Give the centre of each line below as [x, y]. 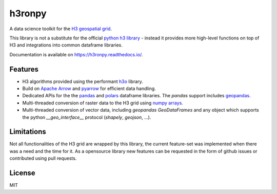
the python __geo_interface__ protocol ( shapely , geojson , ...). [87, 117]
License [22, 173]
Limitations [28, 132]
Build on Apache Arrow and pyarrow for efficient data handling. [89, 89]
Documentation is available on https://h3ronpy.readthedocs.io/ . [76, 54]
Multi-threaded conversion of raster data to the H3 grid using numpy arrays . [103, 103]
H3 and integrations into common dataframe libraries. [66, 45]
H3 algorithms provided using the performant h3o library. [83, 81]
